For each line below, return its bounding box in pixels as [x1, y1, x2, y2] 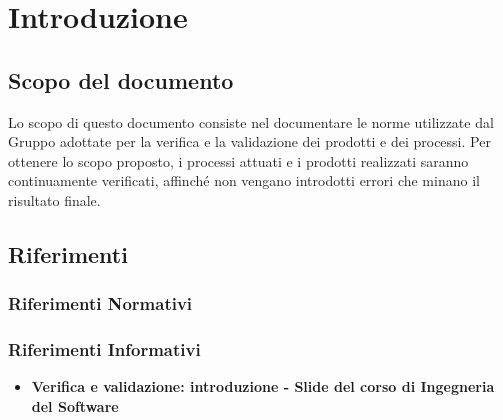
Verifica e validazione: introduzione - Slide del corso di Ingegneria [31, 376, 495, 397]
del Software [31, 395, 119, 416]
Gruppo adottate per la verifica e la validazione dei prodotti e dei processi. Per [8, 131, 491, 152]
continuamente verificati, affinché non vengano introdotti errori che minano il [8, 170, 480, 191]
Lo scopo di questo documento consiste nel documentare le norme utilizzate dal [8, 111, 494, 132]
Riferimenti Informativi [8, 337, 201, 362]
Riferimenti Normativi [8, 291, 193, 316]
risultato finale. [8, 189, 101, 210]
